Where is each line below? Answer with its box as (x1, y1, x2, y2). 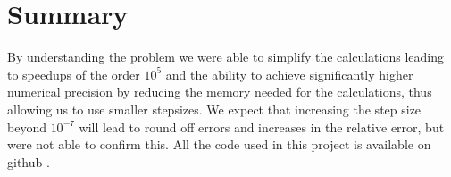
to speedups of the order (7, 64, 140, 83)
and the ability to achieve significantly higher (165, 64, 413, 83)
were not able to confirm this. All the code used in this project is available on (7, 135, 431, 154)
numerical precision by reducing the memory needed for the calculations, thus (7, 82, 432, 101)
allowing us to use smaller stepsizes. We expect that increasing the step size (7, 99, 422, 118)
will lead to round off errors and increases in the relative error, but (79, 117, 445, 136)
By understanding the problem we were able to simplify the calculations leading (7, 47, 444, 66)
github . (7, 152, 50, 171)
